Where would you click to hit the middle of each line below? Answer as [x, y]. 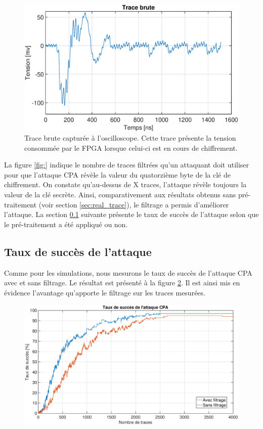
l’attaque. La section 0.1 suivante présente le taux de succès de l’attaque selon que [131, 214]
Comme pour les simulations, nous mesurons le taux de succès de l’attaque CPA [128, 272]
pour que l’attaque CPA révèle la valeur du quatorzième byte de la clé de [117, 174]
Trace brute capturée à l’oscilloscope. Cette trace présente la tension [130, 138]
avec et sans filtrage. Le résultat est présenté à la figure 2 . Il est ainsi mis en [122, 283]
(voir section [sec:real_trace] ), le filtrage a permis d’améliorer [134, 204]
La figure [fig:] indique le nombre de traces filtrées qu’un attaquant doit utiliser [127, 165]
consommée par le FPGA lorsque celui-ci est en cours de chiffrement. [131, 147]
